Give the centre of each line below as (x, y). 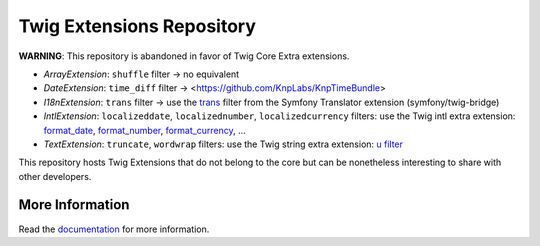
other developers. (55, 176)
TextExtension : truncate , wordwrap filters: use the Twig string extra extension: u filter (223, 144)
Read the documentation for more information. (114, 229)
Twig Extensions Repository (137, 26)
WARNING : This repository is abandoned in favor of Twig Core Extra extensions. (184, 56)
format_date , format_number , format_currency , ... (144, 130)
